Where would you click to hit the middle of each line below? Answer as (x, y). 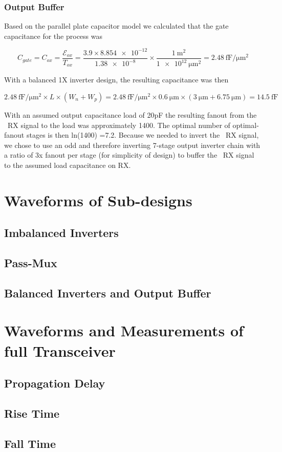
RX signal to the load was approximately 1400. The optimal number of (119, 125)
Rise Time (32, 413)
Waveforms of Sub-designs (98, 200)
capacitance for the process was (53, 36)
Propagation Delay (55, 383)
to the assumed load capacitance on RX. (68, 165)
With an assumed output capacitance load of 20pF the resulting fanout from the (131, 114)
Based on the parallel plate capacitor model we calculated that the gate (116, 26)
